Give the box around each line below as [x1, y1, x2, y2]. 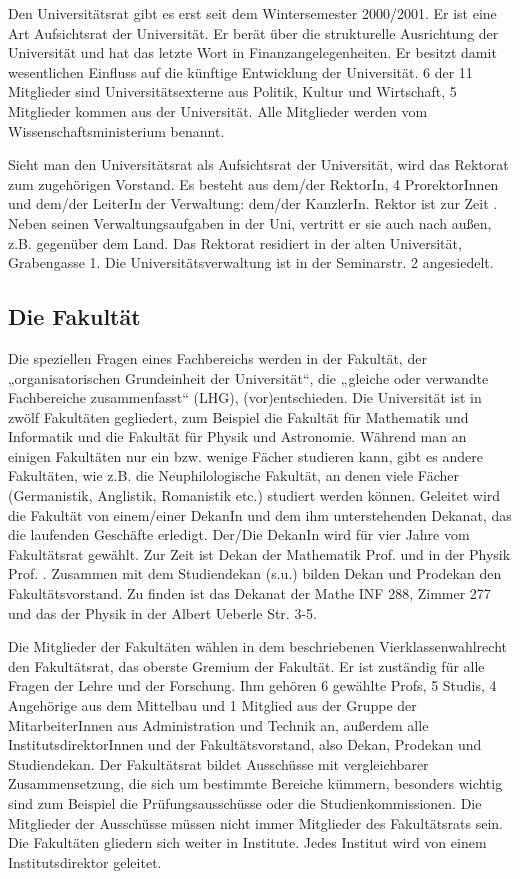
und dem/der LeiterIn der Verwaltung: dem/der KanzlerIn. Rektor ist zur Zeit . [8, 193, 498, 214]
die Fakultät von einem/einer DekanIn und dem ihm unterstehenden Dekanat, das [8, 504, 512, 525]
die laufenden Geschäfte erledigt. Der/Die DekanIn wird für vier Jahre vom [8, 524, 470, 545]
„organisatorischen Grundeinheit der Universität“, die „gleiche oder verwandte [8, 367, 489, 388]
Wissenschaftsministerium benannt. [8, 120, 225, 141]
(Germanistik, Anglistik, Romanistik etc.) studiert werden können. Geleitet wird [8, 485, 501, 506]
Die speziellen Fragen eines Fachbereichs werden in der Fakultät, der [8, 347, 427, 368]
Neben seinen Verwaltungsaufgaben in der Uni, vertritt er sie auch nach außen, [8, 212, 492, 233]
